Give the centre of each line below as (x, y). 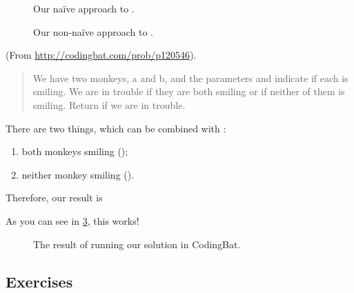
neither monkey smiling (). (78, 174)
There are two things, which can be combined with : (116, 128)
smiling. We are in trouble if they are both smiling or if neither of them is (189, 91)
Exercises (39, 281)
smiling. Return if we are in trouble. (109, 104)
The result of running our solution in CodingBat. (137, 244)
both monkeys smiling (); (75, 151)
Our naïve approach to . (84, 8)
